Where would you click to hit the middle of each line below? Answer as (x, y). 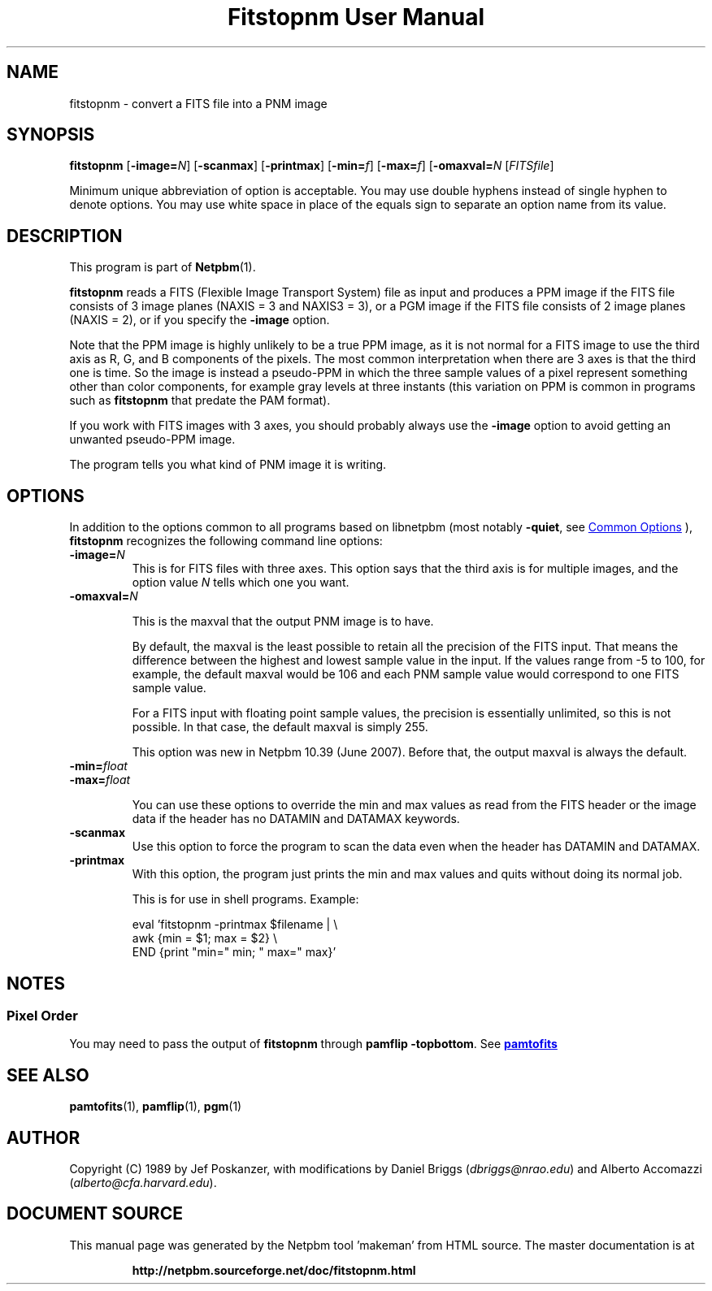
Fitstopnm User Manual (356, 17)
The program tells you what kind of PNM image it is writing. (228, 465)
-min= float (98, 766)
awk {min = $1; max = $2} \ (204, 938)
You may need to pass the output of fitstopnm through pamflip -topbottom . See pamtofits (313, 1044)
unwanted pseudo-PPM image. (152, 440)
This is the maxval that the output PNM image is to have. (283, 622)
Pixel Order (42, 1015)
